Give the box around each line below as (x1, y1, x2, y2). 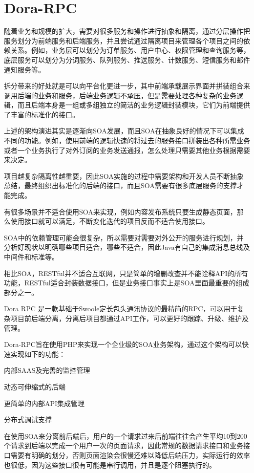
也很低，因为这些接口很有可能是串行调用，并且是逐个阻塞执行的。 (4, 459, 216, 470)
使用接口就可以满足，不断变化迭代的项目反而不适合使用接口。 (10, 216, 209, 226)
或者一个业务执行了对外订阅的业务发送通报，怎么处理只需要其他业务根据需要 (4, 145, 250, 155)
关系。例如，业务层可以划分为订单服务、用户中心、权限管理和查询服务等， (10, 45, 250, 55)
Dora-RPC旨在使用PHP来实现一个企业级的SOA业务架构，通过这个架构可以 (4, 339, 242, 349)
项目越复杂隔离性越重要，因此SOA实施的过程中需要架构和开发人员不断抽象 (4, 171, 244, 181)
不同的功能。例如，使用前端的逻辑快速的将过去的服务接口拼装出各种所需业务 (4, 135, 250, 146)
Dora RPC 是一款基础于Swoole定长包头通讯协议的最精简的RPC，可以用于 (4, 303, 237, 314)
